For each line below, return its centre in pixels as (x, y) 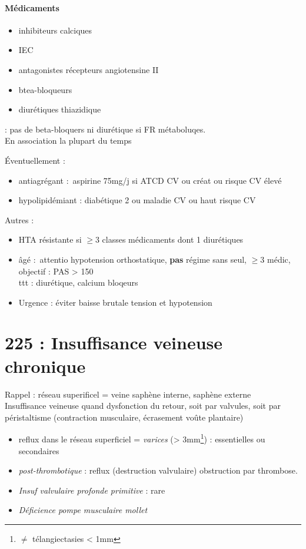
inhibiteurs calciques (55, 30)
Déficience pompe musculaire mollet (83, 510)
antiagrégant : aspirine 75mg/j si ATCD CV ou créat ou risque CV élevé (150, 180)
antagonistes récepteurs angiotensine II (89, 69)
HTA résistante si (50, 239)
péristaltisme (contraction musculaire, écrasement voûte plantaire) (124, 417)
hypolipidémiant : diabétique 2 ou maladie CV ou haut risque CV (137, 200)
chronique (45, 366)
